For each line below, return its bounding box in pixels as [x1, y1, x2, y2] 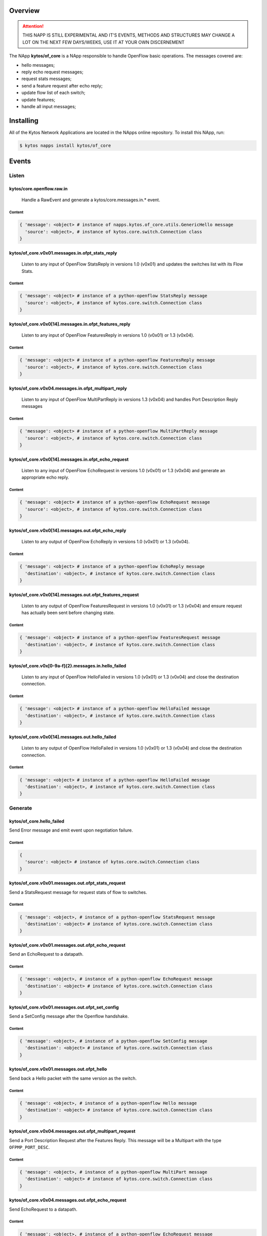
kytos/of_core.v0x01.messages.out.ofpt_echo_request [9, 942, 126, 948]
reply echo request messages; [21, 69, 84, 75]
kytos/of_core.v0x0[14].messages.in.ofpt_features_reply [9, 321, 131, 327]
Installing [9, 116, 39, 125]
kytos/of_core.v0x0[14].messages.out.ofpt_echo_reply [9, 527, 127, 533]
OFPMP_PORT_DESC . [9, 1144, 50, 1150]
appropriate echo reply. [21, 475, 69, 481]
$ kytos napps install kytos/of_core [19, 142, 111, 148]
